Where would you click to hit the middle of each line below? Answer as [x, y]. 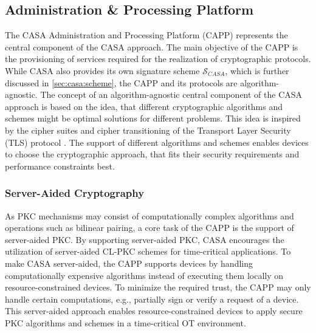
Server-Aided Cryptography [75, 193]
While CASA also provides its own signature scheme [102, 70]
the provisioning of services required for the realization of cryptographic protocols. [158, 59]
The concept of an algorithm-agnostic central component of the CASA [171, 94]
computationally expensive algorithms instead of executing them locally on [144, 275]
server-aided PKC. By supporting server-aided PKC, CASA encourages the [145, 239]
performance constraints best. [60, 166]
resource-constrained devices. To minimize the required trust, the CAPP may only [158, 287]
